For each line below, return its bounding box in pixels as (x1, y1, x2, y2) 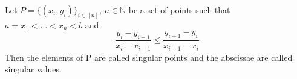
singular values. (5, 63, 62, 75)
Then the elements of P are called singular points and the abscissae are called (5, 51, 293, 63)
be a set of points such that (128, 4, 230, 16)
